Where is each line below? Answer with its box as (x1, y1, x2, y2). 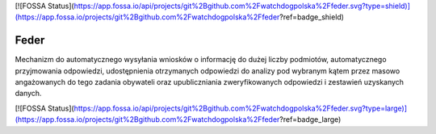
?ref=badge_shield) (279, 12, 345, 22)
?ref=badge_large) (279, 115, 342, 124)
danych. (15, 89, 42, 98)
